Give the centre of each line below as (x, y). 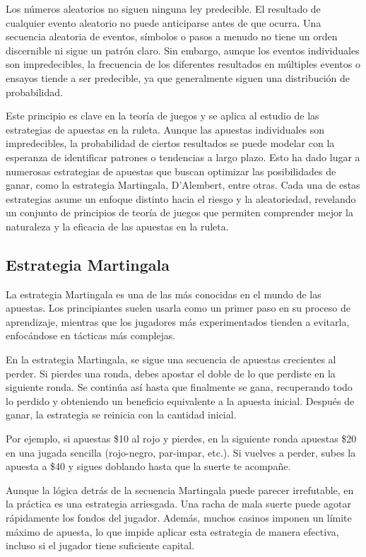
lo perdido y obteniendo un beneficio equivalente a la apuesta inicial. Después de (180, 400)
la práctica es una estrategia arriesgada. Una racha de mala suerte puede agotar (178, 504)
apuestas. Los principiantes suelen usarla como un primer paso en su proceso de (178, 308)
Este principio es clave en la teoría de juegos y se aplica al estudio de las (163, 116)
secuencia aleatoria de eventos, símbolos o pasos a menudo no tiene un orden (172, 36)
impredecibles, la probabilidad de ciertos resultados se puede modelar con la (170, 143)
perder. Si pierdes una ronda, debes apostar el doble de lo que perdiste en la (171, 373)
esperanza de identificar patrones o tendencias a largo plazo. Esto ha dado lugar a (183, 157)
